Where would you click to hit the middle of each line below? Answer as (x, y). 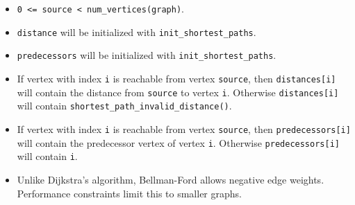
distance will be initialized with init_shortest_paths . (137, 32)
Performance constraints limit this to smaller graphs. (129, 193)
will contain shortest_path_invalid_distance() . (124, 106)
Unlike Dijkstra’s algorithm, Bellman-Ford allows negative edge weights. (171, 179)
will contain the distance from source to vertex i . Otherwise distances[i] (178, 92)
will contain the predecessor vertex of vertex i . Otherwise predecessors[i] (178, 142)
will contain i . (47, 156)
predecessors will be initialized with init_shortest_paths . (147, 55)
